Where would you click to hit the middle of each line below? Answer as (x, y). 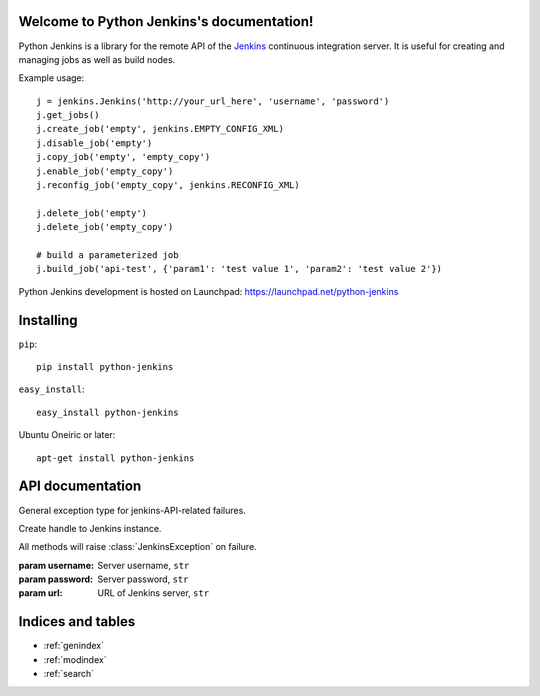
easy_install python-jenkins (107, 412)
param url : (40, 593)
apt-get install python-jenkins (115, 458)
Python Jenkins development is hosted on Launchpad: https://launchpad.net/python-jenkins (208, 291)
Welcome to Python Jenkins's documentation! (166, 21)
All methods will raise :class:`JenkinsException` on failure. (137, 547)
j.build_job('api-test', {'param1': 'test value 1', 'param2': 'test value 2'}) (239, 269)
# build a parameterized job (107, 254)
